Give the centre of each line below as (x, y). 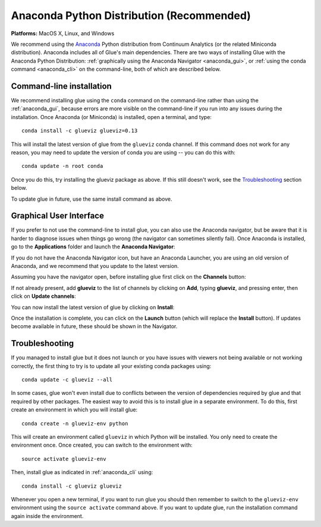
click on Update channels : (44, 296)
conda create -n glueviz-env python (75, 423)
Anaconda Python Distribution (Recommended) (131, 15)
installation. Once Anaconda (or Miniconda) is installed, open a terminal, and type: (111, 117)
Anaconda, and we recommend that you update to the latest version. (95, 266)
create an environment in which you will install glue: (74, 410)
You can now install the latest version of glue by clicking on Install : (93, 307)
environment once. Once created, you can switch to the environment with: (102, 445)
